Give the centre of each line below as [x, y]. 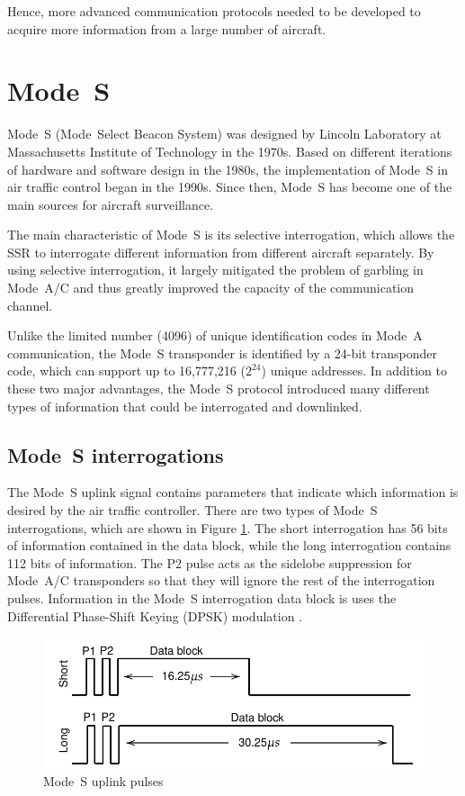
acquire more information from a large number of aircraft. [167, 28]
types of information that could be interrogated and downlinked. [185, 406]
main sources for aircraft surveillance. [111, 204]
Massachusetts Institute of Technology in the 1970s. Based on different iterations [230, 151]
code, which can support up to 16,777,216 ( [126, 371]
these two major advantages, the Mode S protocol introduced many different [219, 389]
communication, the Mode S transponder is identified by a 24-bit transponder [223, 353]
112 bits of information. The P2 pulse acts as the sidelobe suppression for [210, 562]
